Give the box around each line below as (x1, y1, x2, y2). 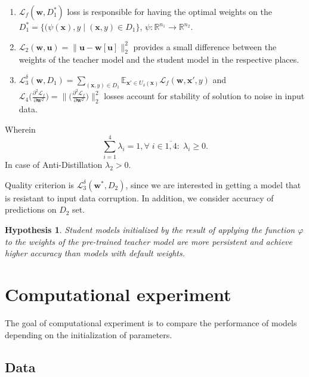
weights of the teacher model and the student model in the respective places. (18, 53, 299, 66)
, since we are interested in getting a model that (125, 178, 301, 191)
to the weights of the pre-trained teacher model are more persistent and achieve (5, 235, 292, 247)
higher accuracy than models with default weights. (5, 247, 186, 259)
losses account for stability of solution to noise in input (104, 90, 305, 102)
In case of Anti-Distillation (5, 158, 103, 171)
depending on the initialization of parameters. (5, 328, 172, 341)
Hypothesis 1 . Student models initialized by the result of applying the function (5, 223, 295, 236)
